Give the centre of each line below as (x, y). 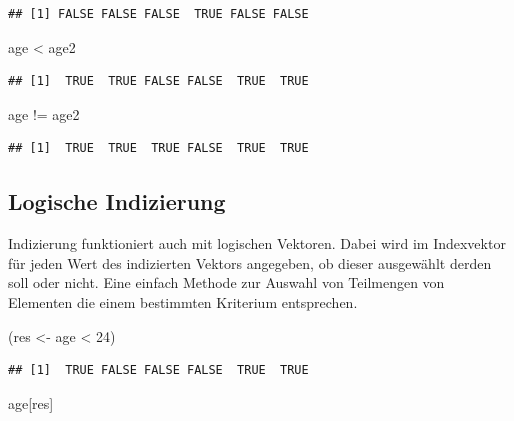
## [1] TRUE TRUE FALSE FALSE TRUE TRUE (158, 81)
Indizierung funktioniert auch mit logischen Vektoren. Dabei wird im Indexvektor (257, 243)
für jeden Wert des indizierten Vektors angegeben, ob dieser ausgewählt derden (250, 262)
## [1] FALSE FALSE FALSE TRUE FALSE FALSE (158, 14)
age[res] (31, 402)
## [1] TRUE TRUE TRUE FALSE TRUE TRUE (158, 148)
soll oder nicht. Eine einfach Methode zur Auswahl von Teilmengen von (226, 282)
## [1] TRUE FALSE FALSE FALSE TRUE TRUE (158, 370)
